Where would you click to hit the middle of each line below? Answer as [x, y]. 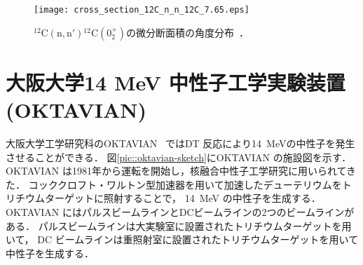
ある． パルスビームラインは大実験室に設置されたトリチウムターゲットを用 [179, 225]
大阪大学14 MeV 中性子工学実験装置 [176, 82]
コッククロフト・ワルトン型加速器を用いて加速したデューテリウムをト [190, 184]
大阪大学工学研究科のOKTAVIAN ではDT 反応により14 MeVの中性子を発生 [180, 143]
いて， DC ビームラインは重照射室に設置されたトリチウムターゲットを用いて [182, 239]
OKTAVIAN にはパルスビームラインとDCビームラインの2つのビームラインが [180, 211]
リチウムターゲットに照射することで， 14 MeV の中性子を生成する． [163, 198]
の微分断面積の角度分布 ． [187, 32]
